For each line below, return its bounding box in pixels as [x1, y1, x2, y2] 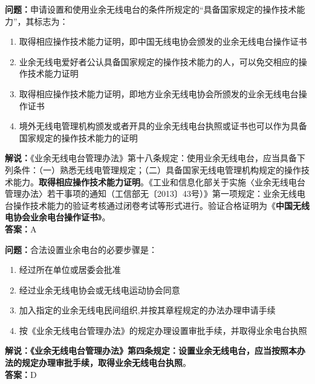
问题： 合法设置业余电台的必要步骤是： [5, 243, 157, 255]
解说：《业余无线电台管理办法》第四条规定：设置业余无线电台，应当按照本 [5, 344, 297, 357]
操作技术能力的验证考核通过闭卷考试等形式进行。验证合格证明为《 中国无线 [13, 199, 310, 211]
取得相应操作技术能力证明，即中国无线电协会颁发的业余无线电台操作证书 [19, 35, 307, 48]
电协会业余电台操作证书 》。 [5, 211, 111, 223]
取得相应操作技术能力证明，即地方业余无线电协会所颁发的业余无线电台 [19, 87, 299, 100]
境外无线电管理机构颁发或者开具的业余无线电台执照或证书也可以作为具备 [19, 120, 307, 132]
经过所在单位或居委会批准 [19, 263, 121, 276]
